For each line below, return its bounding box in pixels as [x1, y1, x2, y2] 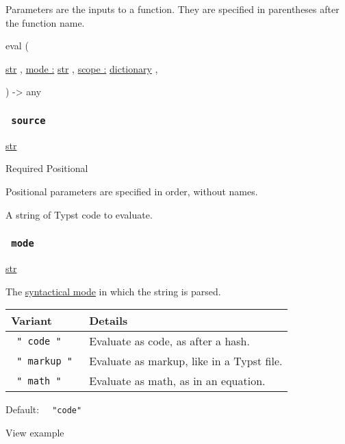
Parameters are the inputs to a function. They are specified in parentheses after [5, 2, 340, 16]
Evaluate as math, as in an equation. [89, 373, 266, 389]
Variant [11, 312, 52, 329]
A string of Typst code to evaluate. [5, 207, 153, 221]
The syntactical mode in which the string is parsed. [5, 284, 221, 298]
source [11, 114, 46, 126]
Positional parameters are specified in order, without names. [5, 184, 258, 198]
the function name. [5, 15, 85, 29]
